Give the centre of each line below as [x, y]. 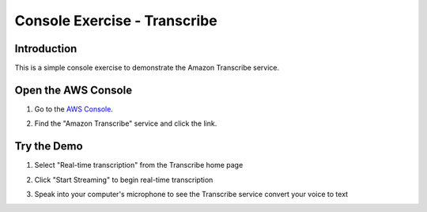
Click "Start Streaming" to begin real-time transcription [124, 180]
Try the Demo [49, 146]
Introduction [46, 49]
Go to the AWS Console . [74, 109]
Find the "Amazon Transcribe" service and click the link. [126, 123]
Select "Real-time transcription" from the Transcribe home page [139, 165]
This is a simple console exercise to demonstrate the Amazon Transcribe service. [147, 68]
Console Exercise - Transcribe [116, 21]
